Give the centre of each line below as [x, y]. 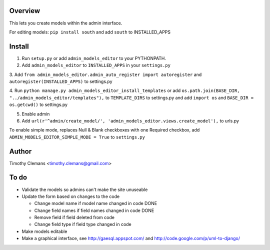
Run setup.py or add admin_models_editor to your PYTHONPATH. [94, 58]
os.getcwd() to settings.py [38, 104]
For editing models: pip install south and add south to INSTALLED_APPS [90, 32]
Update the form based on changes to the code [71, 196]
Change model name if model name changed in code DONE [96, 203]
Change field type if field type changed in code [83, 224]
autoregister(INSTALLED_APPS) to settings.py [61, 81]
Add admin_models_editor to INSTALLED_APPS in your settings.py [96, 65]
